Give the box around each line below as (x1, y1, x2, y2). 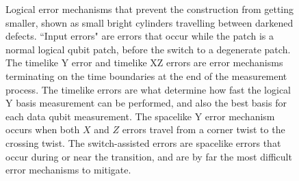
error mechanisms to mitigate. (5, 163, 131, 177)
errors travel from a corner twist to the (122, 122, 285, 137)
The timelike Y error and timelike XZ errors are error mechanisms (5, 55, 283, 70)
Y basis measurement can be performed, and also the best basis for (5, 96, 287, 110)
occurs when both (5, 122, 80, 137)
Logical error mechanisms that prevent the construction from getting (5, 2, 294, 16)
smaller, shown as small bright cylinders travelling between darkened (5, 15, 294, 29)
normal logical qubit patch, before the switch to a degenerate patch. (5, 42, 291, 56)
